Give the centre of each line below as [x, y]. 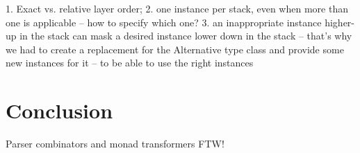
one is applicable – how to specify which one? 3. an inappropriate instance [164, 22]
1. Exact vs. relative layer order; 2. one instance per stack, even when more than [177, 8]
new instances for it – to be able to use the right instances [130, 63]
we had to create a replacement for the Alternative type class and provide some [175, 49]
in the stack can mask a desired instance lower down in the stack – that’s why [186, 36]
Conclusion [59, 110]
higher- [340, 22]
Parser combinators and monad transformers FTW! [115, 144]
